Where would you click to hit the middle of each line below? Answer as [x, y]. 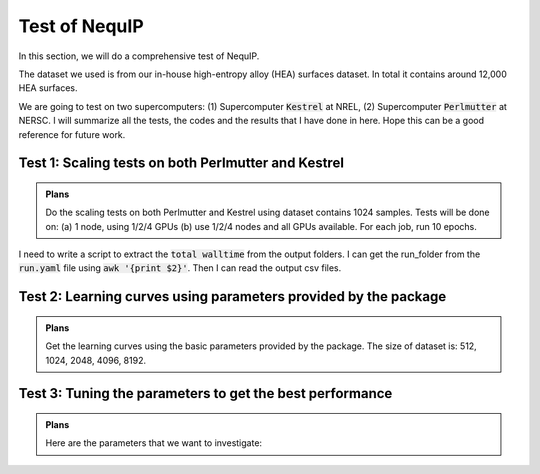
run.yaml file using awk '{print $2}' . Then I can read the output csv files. [180, 268]
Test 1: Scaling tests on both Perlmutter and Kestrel [181, 163]
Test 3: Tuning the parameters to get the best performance [205, 393]
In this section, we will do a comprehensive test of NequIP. [139, 56]
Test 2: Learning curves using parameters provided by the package [232, 296]
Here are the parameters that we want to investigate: [154, 443]
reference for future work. [72, 134]
